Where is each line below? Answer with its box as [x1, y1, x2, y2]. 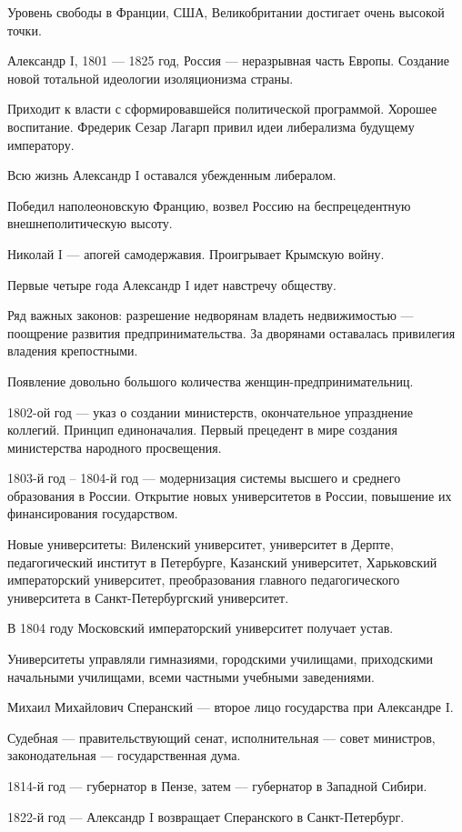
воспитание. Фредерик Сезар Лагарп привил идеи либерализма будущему [7, 116, 415, 135]
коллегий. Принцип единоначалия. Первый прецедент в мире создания [7, 420, 397, 439]
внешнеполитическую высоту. [7, 214, 173, 233]
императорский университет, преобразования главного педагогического [7, 570, 400, 589]
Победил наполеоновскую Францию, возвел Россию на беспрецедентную [7, 195, 411, 215]
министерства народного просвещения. [7, 437, 222, 456]
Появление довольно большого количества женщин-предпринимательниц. [7, 371, 414, 390]
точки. [7, 20, 42, 39]
